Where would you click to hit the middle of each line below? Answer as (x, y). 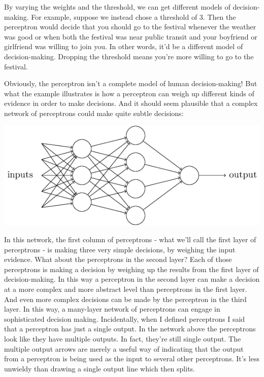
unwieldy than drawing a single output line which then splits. (100, 368)
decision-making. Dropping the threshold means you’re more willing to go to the (129, 56)
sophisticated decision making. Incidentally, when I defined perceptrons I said (125, 318)
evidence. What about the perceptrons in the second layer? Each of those (118, 259)
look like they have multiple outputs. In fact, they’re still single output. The (123, 338)
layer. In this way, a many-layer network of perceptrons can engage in (112, 309)
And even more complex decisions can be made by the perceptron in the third (125, 299)
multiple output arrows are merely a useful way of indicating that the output (124, 348)
